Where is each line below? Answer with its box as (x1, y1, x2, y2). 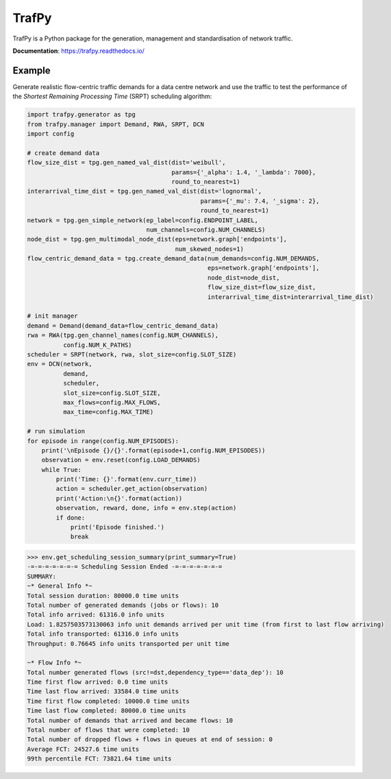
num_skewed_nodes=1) (175, 245, 244, 253)
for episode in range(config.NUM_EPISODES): (27, 437, 179, 445)
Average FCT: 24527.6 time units (27, 745, 140, 753)
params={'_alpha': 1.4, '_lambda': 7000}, (171, 168, 316, 176)
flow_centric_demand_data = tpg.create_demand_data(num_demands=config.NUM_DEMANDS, (27, 254, 320, 263)
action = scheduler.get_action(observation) (55, 485, 208, 493)
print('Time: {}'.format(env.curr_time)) (55, 475, 197, 483)
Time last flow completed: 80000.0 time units (27, 707, 186, 715)
